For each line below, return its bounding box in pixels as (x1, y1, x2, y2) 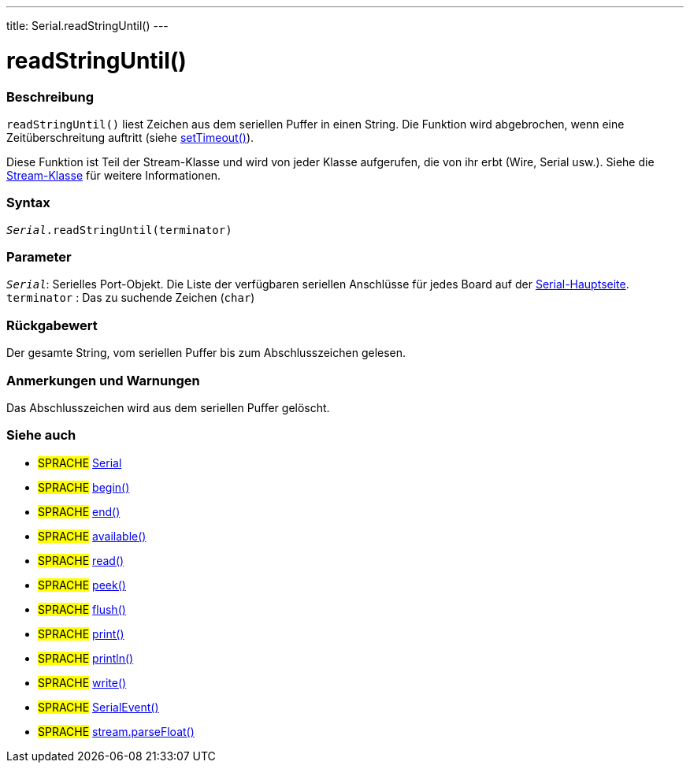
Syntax (6, 195, 50, 211)
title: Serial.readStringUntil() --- (6, 19, 169, 32)
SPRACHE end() (38, 504, 121, 518)
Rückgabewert (6, 317, 98, 333)
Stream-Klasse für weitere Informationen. (6, 168, 221, 182)
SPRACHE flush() (38, 602, 126, 616)
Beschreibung (6, 88, 95, 105)
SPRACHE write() (38, 675, 127, 689)
